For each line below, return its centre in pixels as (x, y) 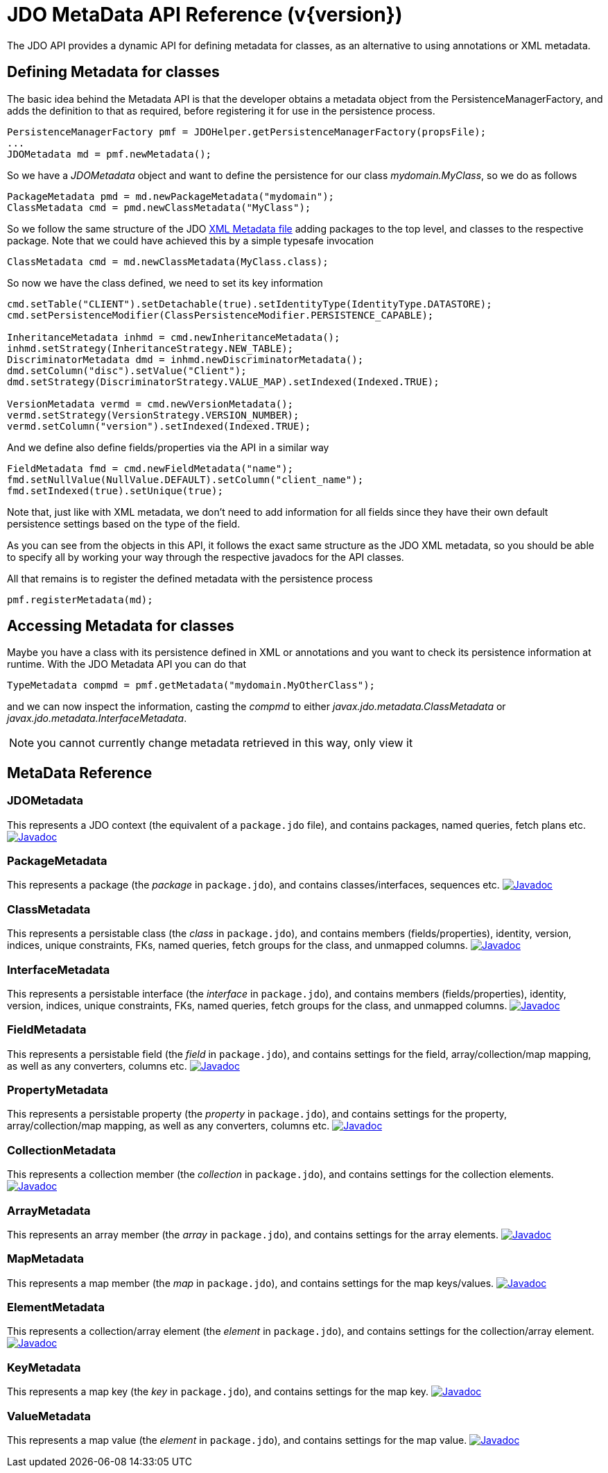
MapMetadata (45, 1259)
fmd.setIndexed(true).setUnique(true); (115, 490)
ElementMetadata (56, 1307)
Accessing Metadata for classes (121, 626)
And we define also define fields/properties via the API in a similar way (168, 447)
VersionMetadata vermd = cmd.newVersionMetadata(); (150, 404)
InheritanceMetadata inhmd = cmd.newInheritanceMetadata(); (174, 337)
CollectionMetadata (61, 1150)
